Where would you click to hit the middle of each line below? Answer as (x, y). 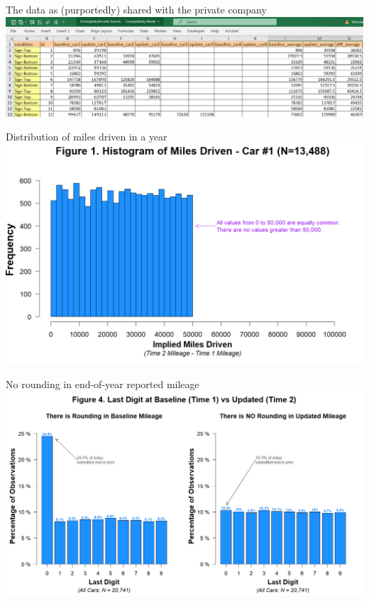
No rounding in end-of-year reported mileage (103, 384)
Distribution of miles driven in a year (87, 137)
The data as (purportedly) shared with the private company (136, 9)
